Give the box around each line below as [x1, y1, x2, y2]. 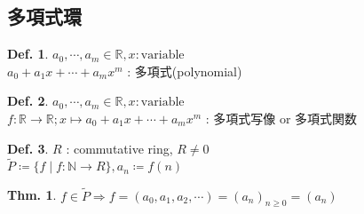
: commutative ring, [66, 139, 173, 157]
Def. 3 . [7, 139, 49, 157]
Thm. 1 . [7, 186, 57, 204]
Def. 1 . [7, 44, 49, 63]
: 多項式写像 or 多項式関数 [205, 108, 358, 127]
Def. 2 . [7, 91, 49, 110]
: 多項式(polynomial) [127, 61, 242, 80]
